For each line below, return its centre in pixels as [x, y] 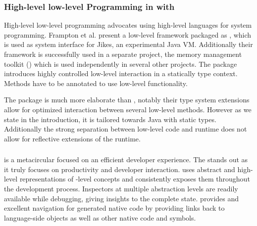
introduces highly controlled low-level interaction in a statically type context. [121, 73]
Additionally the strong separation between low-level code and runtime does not [126, 129]
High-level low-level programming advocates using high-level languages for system [128, 25]
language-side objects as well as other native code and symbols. [100, 217]
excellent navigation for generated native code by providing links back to [114, 208]
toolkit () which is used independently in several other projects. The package [121, 64]
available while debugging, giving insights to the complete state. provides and [122, 198]
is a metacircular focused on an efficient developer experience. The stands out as [126, 159]
